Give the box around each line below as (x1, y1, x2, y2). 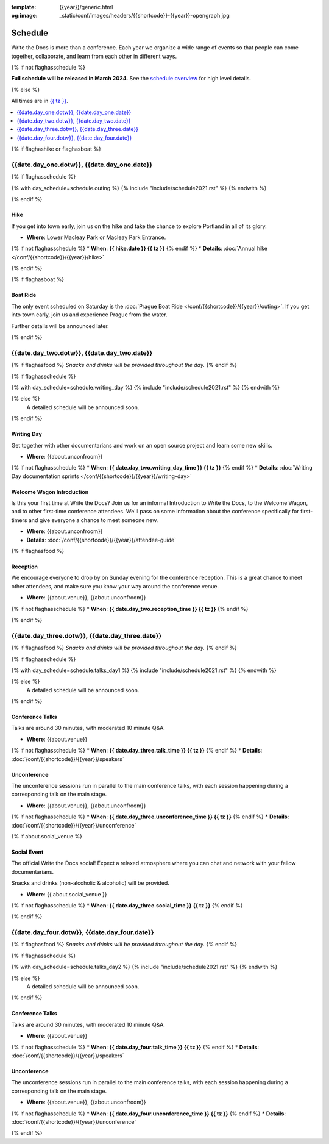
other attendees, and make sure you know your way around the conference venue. (11, 582, 219, 590)
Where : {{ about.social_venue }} (26, 890, 107, 898)
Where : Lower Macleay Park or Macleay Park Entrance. (26, 234, 166, 241)
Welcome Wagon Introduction (11, 488, 89, 495)
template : (11, 4, 37, 10)
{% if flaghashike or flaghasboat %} (11, 145, 102, 152)
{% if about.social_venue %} (11, 832, 82, 840)
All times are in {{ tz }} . (11, 98, 68, 105)
